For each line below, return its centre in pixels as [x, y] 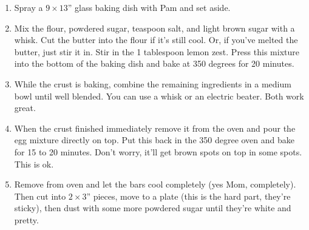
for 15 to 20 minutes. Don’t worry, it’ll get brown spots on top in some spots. [158, 151]
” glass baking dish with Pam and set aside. [149, 7]
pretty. [26, 219]
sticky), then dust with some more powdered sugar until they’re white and [153, 208]
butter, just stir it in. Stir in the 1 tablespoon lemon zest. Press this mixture [157, 51]
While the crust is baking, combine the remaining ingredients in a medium [153, 83]
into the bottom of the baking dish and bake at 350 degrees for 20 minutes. [154, 63]
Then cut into [40, 196]
